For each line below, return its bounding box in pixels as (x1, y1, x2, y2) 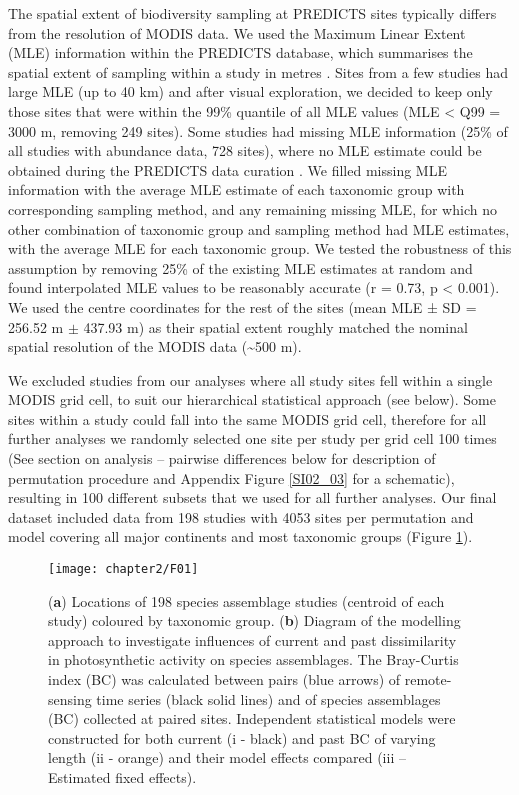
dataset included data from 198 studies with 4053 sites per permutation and (8, 506, 474, 527)
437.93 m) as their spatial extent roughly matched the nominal (83, 316, 468, 337)
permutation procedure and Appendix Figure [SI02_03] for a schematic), (8, 467, 455, 488)
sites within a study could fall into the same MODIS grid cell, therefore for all (8, 408, 487, 429)
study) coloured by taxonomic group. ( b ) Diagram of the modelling (48, 610, 461, 631)
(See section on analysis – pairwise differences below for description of (8, 448, 436, 469)
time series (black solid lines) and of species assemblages (96, 688, 441, 709)
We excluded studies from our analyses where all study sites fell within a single (8, 369, 493, 390)
